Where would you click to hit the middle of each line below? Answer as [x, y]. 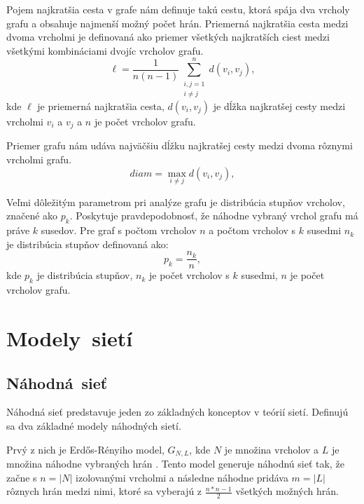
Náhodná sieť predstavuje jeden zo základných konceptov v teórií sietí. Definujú [177, 412]
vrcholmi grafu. [39, 159]
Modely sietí [70, 338]
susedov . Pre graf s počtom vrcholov [119, 230]
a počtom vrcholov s [252, 230]
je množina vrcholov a [272, 449]
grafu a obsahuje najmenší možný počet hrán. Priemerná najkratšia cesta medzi [177, 23]
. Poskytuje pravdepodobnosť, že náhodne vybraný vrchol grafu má [214, 216]
